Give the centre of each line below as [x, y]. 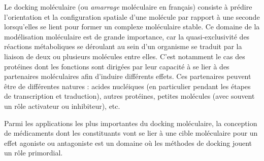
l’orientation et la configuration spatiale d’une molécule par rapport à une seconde [132, 16]
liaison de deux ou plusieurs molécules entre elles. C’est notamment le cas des [125, 56]
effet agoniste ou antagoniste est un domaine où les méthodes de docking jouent [128, 143]
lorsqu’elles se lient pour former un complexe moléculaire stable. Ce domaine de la [132, 27]
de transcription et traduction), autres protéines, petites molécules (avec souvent [129, 96]
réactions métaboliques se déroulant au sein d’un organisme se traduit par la [123, 46]
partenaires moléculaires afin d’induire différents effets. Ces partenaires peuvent [128, 76]
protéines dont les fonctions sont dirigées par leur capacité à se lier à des [117, 66]
